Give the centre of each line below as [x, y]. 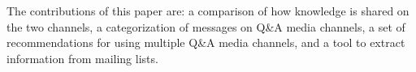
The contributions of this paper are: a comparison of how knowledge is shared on [208, 11]
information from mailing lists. [82, 58]
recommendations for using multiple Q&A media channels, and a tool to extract [206, 42]
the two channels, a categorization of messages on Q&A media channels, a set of [206, 26]
